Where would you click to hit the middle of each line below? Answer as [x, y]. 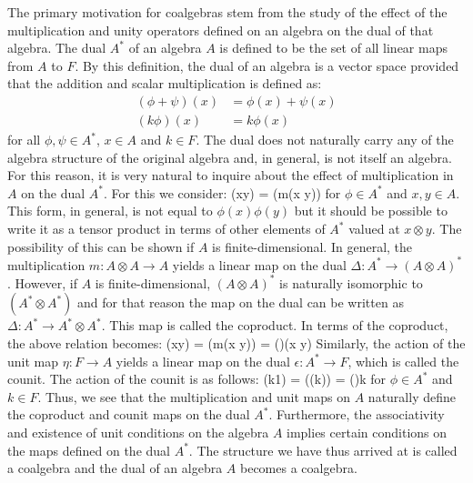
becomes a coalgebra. [298, 468]
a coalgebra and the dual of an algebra [115, 468]
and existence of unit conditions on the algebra [138, 432]
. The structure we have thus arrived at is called [323, 450]
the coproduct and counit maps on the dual [129, 414]
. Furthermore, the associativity [357, 414]
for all [24, 140]
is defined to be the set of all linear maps [333, 48]
